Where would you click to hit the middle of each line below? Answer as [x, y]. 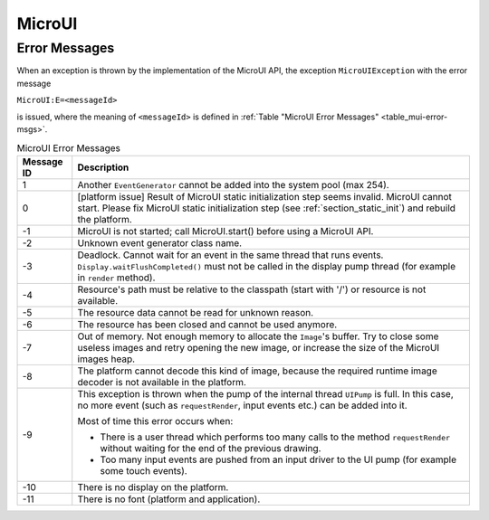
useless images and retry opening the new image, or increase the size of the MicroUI [259, 347]
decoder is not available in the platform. [162, 382]
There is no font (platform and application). [169, 499]
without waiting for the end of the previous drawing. [211, 448]
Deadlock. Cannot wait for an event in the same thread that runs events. [230, 255]
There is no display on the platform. [153, 487]
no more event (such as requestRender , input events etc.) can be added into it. [242, 405]
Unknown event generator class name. [160, 242]
